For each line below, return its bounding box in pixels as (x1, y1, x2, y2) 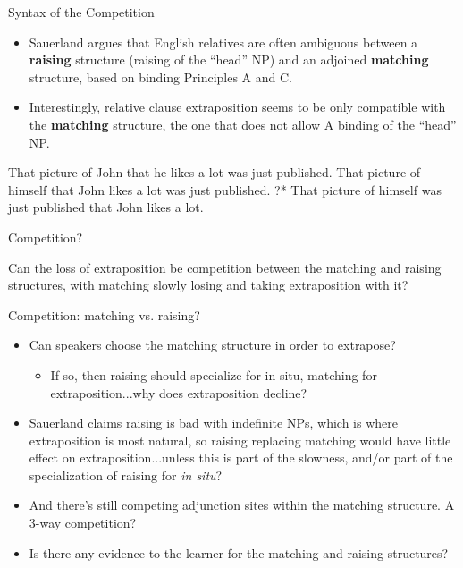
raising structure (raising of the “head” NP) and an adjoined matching (29, 50, 429, 69)
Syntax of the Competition (8, 3, 155, 21)
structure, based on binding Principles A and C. (29, 67, 292, 86)
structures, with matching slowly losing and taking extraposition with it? (8, 276, 408, 294)
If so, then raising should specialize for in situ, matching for (50, 365, 377, 384)
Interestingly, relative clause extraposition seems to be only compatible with (29, 97, 446, 116)
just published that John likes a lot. (8, 198, 204, 216)
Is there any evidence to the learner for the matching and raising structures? (29, 543, 449, 562)
